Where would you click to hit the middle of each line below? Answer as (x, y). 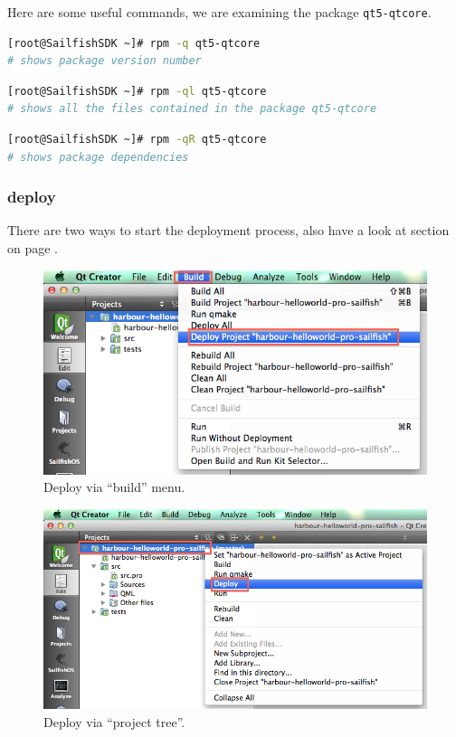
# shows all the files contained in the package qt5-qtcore (192, 109)
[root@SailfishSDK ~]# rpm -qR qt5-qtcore (137, 140)
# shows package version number (104, 61)
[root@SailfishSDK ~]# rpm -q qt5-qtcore (134, 43)
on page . (33, 248)
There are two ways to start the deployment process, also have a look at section (228, 230)
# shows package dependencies (98, 157)
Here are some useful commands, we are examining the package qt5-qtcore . (219, 12)
